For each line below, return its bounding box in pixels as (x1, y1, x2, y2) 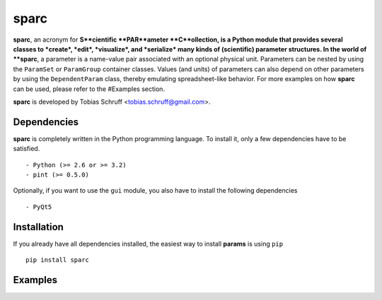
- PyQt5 (25, 203, 52, 211)
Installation (13, 221, 64, 233)
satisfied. (13, 145, 40, 153)
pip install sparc (25, 256, 90, 264)
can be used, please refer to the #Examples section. (13, 85, 166, 93)
